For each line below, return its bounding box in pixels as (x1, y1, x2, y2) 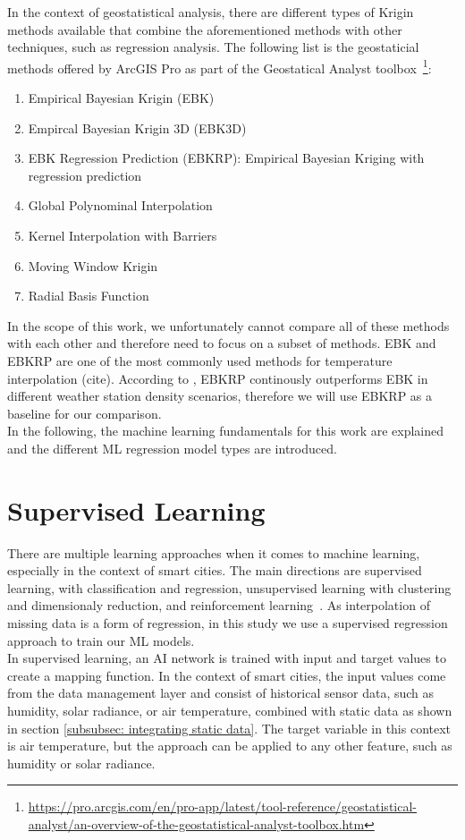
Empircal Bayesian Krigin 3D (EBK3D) (28, 118, 247, 137)
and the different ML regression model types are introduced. (7, 438, 337, 457)
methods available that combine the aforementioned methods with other (7, 20, 402, 38)
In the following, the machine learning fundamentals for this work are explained (7, 421, 444, 440)
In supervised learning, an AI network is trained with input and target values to (7, 649, 446, 667)
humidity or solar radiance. (7, 753, 156, 772)
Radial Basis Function (28, 286, 149, 305)
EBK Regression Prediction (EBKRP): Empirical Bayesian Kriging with (28, 148, 425, 167)
